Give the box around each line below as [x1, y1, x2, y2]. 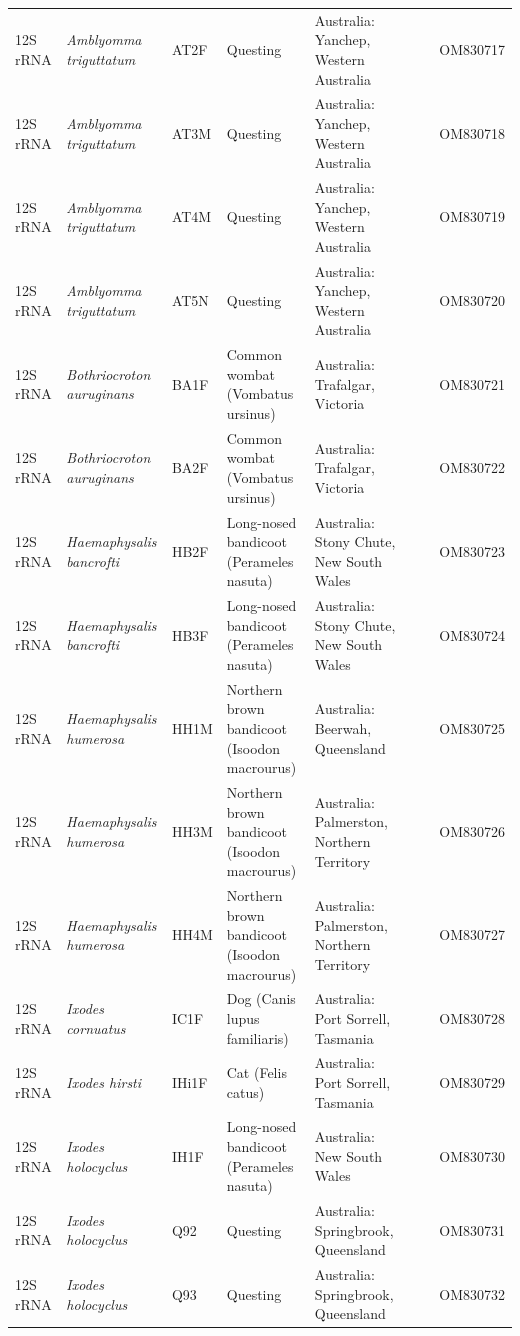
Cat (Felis [226, 1062, 287, 1083]
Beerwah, [314, 717, 372, 738]
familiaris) [226, 1027, 289, 1048]
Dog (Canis [226, 988, 296, 1009]
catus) [226, 1081, 265, 1102]
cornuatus [66, 1017, 126, 1038]
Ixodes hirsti [66, 1072, 142, 1093]
